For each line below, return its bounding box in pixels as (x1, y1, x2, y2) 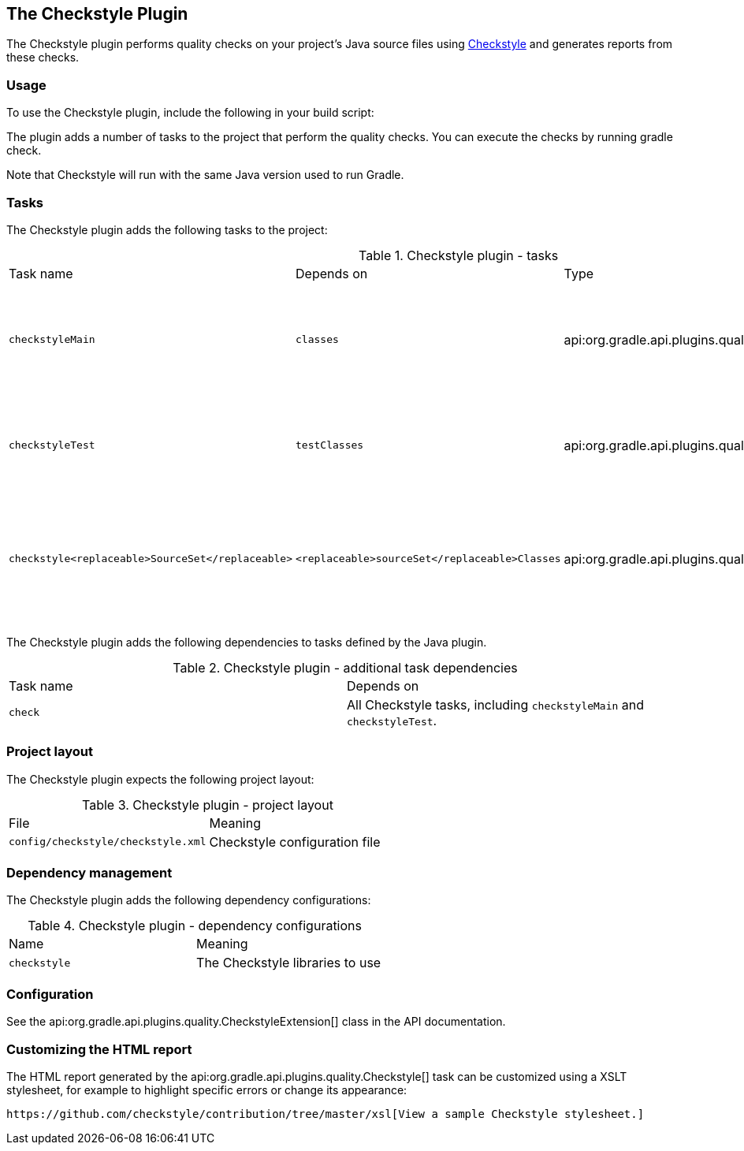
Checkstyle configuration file (209, 833, 381, 850)
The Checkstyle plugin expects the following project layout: (6, 772, 314, 786)
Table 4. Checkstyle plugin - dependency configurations (28, 918, 362, 934)
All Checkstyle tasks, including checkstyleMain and (347, 696, 645, 713)
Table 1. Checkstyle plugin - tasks (359, 247, 559, 263)
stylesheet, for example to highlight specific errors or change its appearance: (6, 1082, 407, 1097)
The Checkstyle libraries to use (196, 955, 381, 971)
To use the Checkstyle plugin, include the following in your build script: (6, 106, 374, 120)
